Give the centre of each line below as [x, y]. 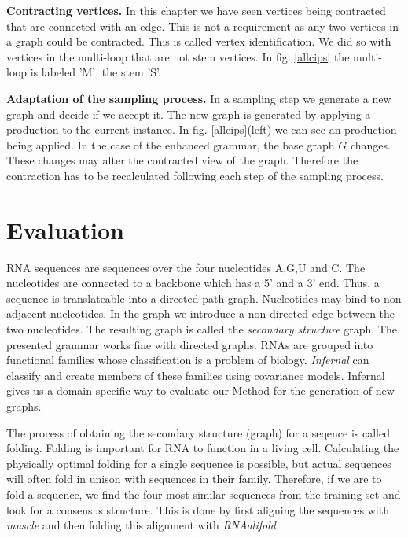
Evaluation [65, 229]
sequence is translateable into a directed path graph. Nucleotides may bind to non [204, 298]
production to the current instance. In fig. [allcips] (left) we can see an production [202, 129]
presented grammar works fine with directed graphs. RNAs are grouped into [190, 344]
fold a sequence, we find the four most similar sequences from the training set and [204, 494]
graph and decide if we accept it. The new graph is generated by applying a [189, 114]
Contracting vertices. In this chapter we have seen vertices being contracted [196, 10]
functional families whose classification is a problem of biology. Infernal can [188, 360]
